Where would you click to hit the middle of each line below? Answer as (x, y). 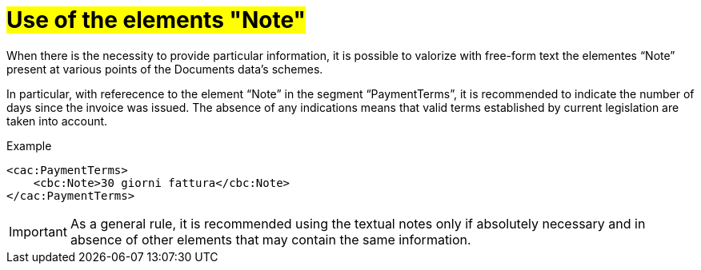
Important (38, 231)
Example (29, 145)
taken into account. (57, 121)
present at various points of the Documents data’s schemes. (165, 69)
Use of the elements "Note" (156, 20)
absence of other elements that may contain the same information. (270, 239)
